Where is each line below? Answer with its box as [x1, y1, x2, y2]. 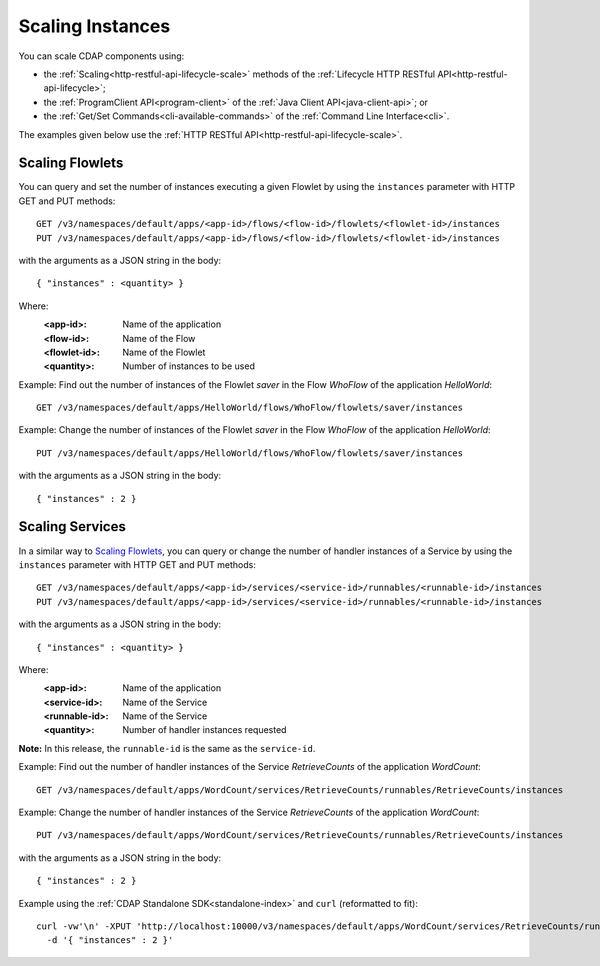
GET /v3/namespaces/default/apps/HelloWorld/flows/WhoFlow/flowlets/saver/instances [36, 402, 464, 414]
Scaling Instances [18, 15, 171, 37]
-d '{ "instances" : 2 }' [46, 935, 174, 946]
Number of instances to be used [122, 360, 255, 372]
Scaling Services [18, 518, 127, 535]
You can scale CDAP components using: [18, 50, 185, 62]
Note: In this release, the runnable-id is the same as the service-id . [18, 742, 316, 754]
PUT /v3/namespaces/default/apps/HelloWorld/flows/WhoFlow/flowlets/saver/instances [36, 447, 464, 459]
